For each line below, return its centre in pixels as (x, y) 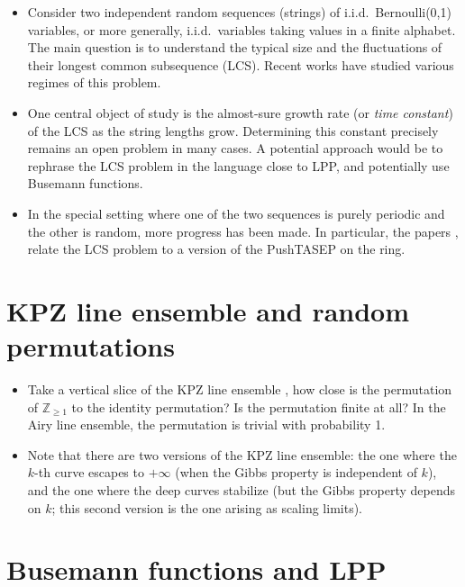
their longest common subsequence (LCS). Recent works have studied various (241, 64)
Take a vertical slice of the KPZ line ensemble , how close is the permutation (240, 389)
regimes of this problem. (94, 82)
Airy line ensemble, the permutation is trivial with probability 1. (206, 424)
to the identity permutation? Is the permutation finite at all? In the (259, 406)
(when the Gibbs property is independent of (296, 472)
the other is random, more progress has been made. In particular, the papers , (243, 231)
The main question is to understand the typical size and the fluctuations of (235, 47)
